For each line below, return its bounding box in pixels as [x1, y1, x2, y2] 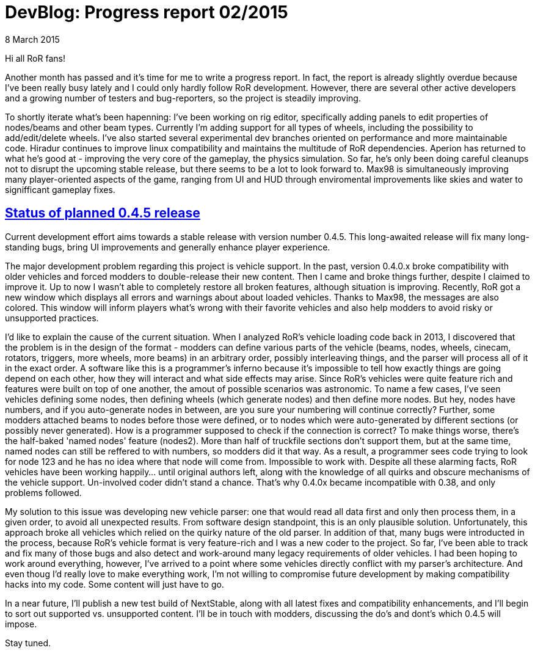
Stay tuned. [5, 637, 51, 648]
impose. [5, 618, 37, 629]
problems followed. [5, 487, 82, 498]
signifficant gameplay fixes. [5, 184, 115, 195]
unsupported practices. [5, 312, 99, 323]
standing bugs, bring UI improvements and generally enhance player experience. [5, 241, 330, 252]
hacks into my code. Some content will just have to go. [5, 578, 224, 589]
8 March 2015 [5, 34, 60, 45]
